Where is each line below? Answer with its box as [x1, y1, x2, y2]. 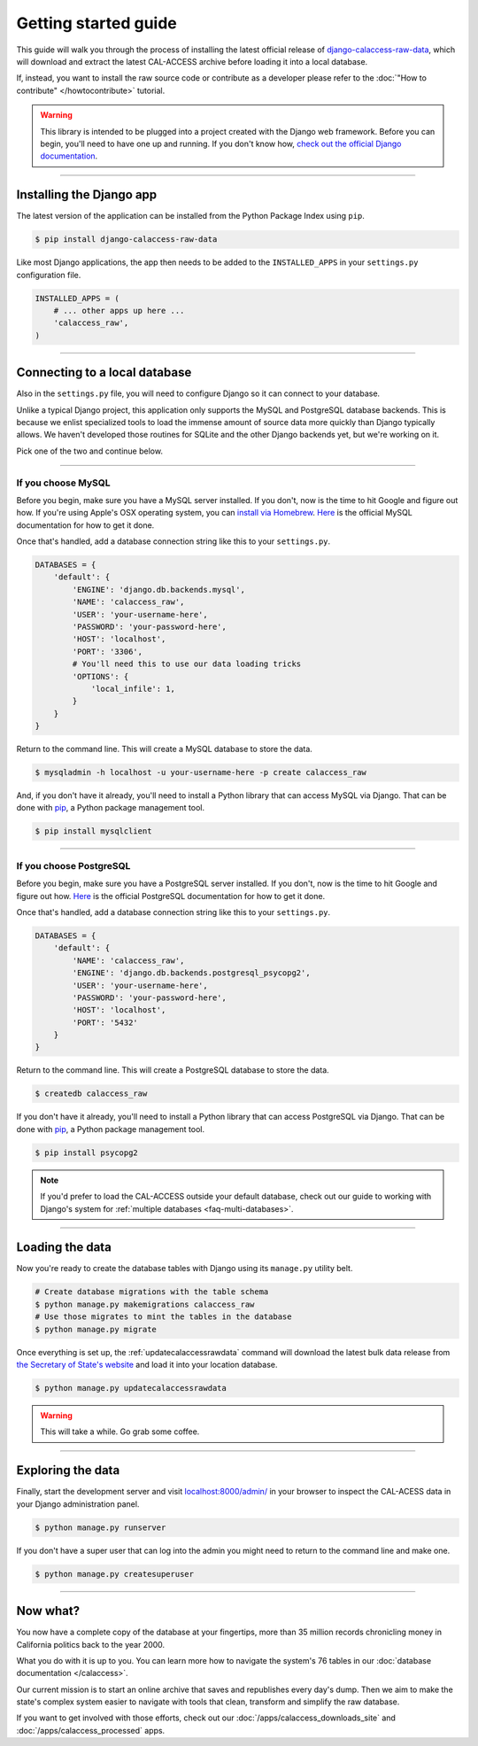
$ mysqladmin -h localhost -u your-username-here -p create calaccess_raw [35, 767, 367, 778]
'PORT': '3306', [72, 647, 143, 656]
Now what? [16, 1603, 80, 1618]
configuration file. [16, 269, 81, 280]
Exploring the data [16, 1463, 120, 1478]
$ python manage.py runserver [35, 1522, 166, 1533]
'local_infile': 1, [90, 683, 176, 694]
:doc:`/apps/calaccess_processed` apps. [16, 1725, 166, 1735]
